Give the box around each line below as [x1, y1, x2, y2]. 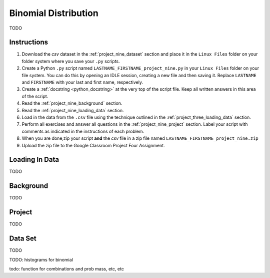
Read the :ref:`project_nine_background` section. [21, 100, 122, 106]
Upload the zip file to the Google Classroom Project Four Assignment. [21, 142, 165, 148]
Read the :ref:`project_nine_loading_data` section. [21, 107, 124, 113]
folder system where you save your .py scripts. [21, 58, 120, 64]
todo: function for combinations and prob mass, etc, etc [9, 265, 124, 271]
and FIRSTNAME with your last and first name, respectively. [21, 79, 143, 85]
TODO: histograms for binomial [9, 256, 73, 262]
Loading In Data [9, 155, 59, 164]
